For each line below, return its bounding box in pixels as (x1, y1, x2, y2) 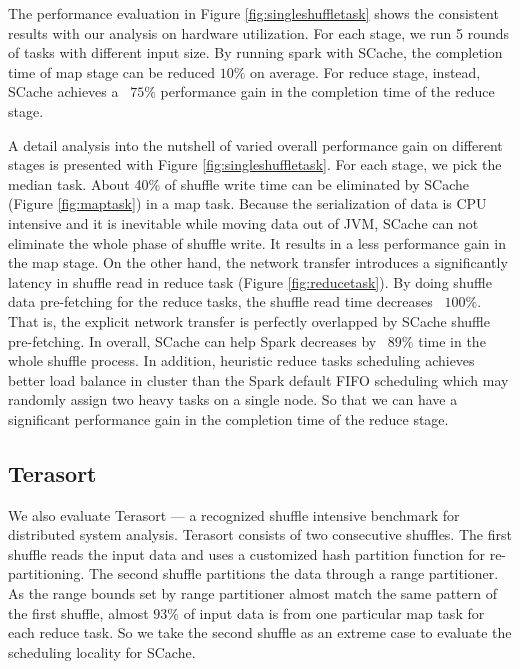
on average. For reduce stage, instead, (249, 61, 481, 82)
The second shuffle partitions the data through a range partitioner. (88, 563, 499, 584)
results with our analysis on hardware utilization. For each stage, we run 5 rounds (8, 22, 510, 43)
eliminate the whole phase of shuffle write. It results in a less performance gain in (8, 232, 506, 253)
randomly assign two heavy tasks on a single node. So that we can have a (8, 389, 458, 410)
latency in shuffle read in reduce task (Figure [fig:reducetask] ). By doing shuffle (8, 271, 492, 292)
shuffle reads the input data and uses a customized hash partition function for (8, 543, 485, 564)
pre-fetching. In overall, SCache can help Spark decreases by (8, 330, 377, 351)
